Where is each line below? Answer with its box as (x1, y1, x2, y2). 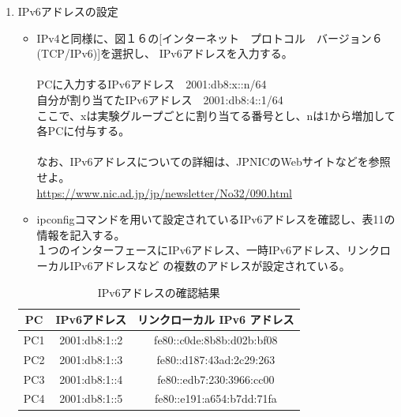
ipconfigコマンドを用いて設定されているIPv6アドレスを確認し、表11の (36, 211, 395, 227)
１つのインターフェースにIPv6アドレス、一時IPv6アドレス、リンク (36, 242, 380, 258)
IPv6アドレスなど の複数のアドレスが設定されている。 (69, 257, 350, 273)
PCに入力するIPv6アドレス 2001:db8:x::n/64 (36, 76, 267, 92)
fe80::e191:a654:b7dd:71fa (154, 390, 277, 407)
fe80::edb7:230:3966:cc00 (157, 370, 275, 387)
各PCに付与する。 (36, 122, 130, 139)
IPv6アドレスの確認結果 (97, 284, 220, 300)
